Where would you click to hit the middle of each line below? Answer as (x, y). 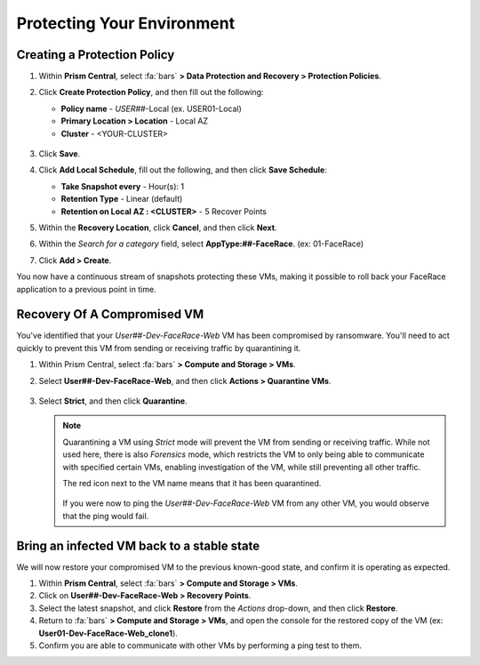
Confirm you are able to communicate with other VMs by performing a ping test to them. (200, 645)
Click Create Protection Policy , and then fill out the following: (151, 92)
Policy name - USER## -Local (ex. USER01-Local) (151, 108)
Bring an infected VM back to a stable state (138, 545)
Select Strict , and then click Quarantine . (113, 401)
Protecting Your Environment (126, 23)
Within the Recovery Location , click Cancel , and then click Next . (158, 228)
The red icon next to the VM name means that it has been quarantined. (192, 483)
